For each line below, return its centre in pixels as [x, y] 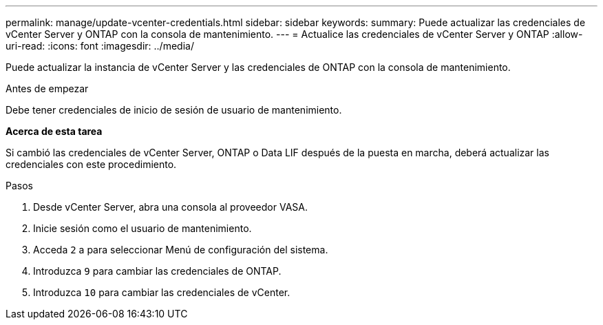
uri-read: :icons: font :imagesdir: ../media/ [100, 46]
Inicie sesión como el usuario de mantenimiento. [142, 228]
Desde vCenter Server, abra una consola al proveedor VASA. [170, 207]
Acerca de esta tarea [54, 131]
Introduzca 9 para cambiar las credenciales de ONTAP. [157, 271]
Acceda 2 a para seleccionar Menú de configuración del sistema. [181, 250]
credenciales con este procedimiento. [91, 164]
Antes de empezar [47, 88]
